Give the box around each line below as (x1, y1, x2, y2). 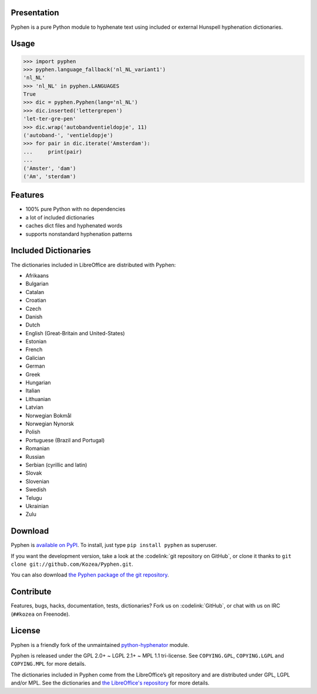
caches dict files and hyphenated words (25, 222, 123, 229)
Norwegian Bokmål (25, 412, 72, 419)
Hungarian (25, 379, 51, 386)
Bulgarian (25, 280, 49, 288)
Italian (25, 387, 41, 394)
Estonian (25, 338, 47, 345)
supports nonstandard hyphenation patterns (25, 230, 133, 238)
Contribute (11, 587, 52, 597)
